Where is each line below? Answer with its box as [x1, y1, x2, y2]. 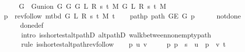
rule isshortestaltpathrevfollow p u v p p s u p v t [21, 39, 226, 49]
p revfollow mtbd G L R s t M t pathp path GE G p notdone [3, 10, 241, 20]
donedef [20, 20, 43, 30]
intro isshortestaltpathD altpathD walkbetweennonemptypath [21, 29, 211, 39]
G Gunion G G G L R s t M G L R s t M [19, 1, 166, 11]
